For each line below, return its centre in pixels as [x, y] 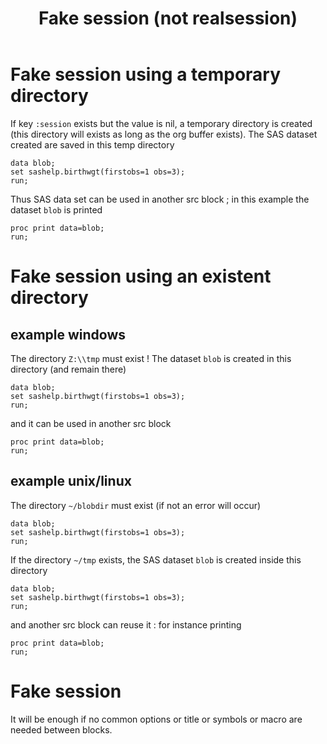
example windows [68, 334]
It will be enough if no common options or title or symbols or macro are [156, 719]
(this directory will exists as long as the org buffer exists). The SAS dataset [164, 134]
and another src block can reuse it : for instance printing [126, 624]
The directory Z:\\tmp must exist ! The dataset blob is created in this [151, 358]
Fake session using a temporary [146, 74]
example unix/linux [71, 481]
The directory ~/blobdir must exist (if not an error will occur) [136, 505]
